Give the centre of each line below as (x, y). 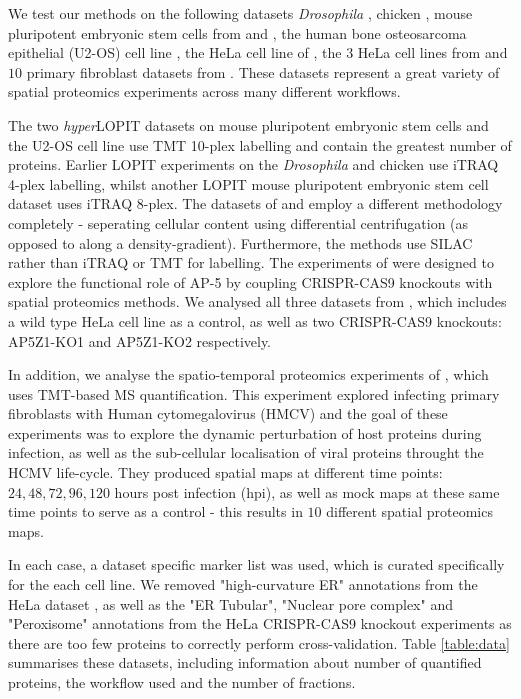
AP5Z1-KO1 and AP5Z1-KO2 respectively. (140, 340)
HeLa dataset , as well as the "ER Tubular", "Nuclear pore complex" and (230, 603)
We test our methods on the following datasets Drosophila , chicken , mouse (240, 13)
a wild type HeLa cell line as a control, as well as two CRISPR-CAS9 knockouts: (255, 320)
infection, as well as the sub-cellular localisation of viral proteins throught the (246, 452)
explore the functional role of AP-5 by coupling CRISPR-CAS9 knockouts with (250, 281)
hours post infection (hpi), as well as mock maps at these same (307, 491)
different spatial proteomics (409, 511)
